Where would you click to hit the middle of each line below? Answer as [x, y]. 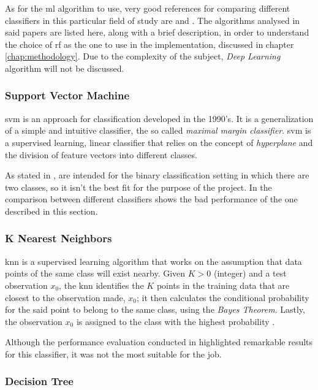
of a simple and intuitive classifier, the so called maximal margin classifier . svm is [158, 130]
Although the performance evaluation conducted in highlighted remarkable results [159, 342]
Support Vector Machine [67, 95]
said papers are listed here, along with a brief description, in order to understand [157, 32]
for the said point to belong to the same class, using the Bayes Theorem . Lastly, [155, 309]
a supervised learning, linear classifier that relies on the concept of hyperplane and [159, 142]
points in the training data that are [223, 285]
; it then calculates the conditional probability [223, 297]
